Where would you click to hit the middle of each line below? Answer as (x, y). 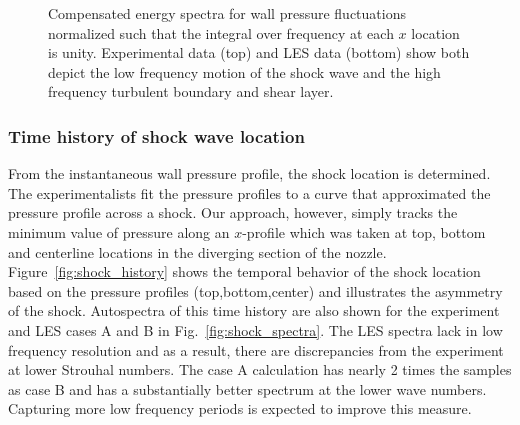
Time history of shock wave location (156, 135)
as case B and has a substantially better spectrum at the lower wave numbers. (247, 388)
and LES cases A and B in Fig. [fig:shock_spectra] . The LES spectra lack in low (255, 329)
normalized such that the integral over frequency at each (221, 32)
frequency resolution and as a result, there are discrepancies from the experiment (256, 349)
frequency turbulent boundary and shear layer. (191, 91)
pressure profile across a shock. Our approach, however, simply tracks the (233, 212)
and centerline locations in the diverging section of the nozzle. (197, 251)
